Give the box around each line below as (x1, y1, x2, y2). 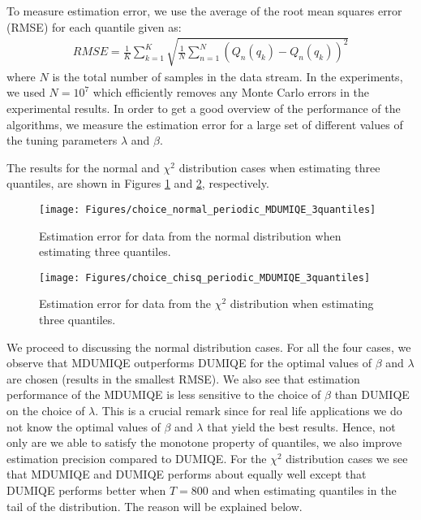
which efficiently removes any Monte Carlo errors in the (92, 84, 370, 101)
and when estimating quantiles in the (212, 481, 397, 498)
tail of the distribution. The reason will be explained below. (6, 497, 303, 514)
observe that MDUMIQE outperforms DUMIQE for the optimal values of (6, 354, 372, 371)
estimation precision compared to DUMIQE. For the (6, 449, 267, 466)
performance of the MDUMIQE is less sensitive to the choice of (6, 386, 321, 403)
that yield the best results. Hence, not (207, 418, 396, 435)
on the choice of (6, 401, 85, 418)
